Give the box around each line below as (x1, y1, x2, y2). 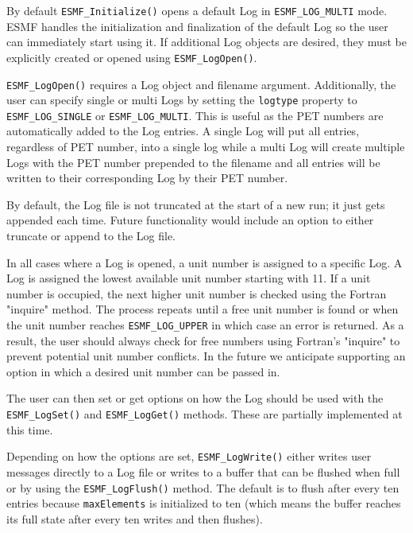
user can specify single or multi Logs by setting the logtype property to (6, 91, 357, 108)
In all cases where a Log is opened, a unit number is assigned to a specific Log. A (6, 254, 403, 270)
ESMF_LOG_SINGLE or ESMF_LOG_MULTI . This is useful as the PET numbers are (6, 107, 384, 123)
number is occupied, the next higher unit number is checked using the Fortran (6, 285, 387, 302)
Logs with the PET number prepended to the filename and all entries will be (6, 154, 380, 170)
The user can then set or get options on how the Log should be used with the (6, 390, 384, 407)
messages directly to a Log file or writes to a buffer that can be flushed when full (6, 463, 400, 480)
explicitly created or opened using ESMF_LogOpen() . (6, 49, 257, 65)
